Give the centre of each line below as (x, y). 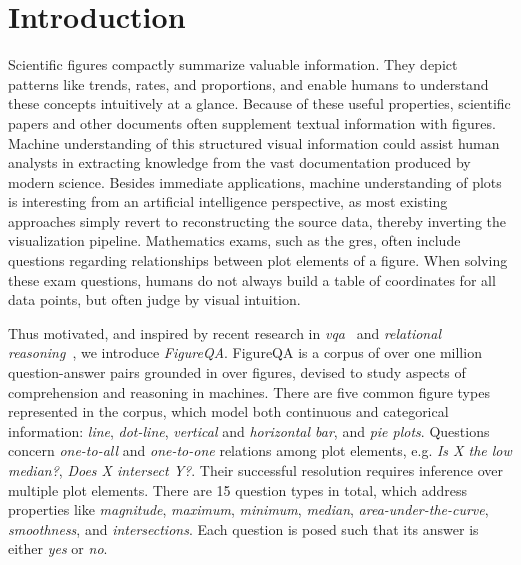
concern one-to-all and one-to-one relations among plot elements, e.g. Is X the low (260, 450)
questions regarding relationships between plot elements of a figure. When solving (258, 260)
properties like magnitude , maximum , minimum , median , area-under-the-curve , (248, 509)
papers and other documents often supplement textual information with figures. (252, 122)
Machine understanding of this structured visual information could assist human (254, 142)
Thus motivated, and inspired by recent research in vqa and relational (224, 332)
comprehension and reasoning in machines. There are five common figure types (249, 391)
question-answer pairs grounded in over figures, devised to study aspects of (237, 372)
